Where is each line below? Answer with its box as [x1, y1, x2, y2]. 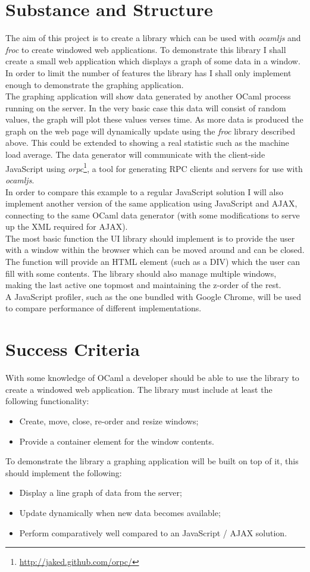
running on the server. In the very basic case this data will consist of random [5, 101, 286, 114]
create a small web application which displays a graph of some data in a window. [5, 55, 300, 67]
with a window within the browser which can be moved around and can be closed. [5, 243, 305, 256]
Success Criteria [5, 337, 140, 361]
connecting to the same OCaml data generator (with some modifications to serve [5, 208, 300, 221]
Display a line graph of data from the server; [19, 486, 182, 499]
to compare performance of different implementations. [5, 302, 202, 314]
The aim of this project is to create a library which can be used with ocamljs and [5, 32, 301, 44]
